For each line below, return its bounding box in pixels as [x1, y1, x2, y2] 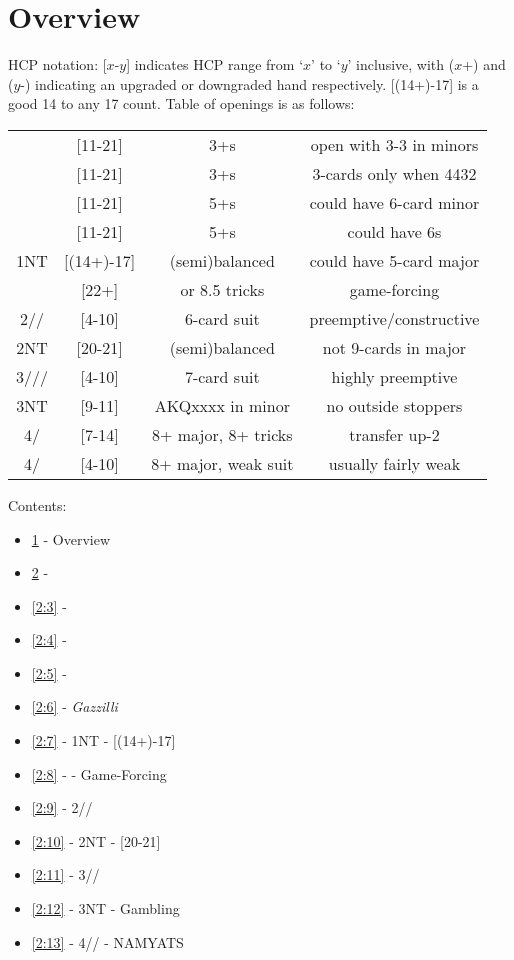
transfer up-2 [349, 422, 440, 446]
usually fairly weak [328, 451, 461, 475]
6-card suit [184, 306, 260, 330]
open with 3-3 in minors [310, 132, 479, 156]
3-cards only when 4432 [312, 161, 477, 185]
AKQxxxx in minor [154, 393, 290, 417]
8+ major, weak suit [151, 451, 294, 475]
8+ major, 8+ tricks [152, 422, 293, 446]
